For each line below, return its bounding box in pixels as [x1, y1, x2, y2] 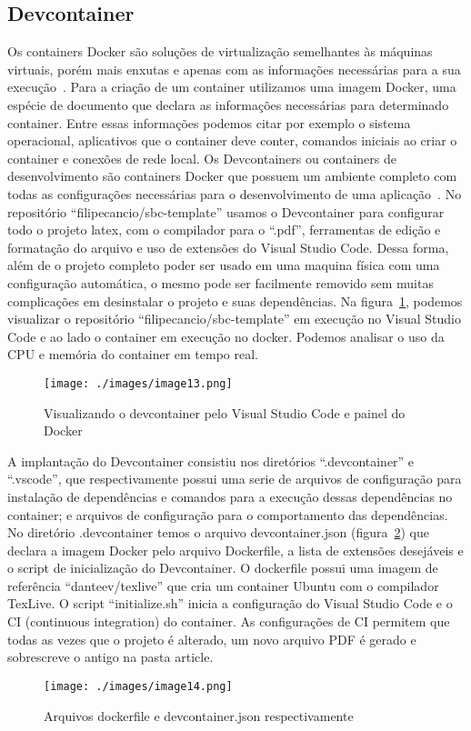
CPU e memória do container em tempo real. [7, 345, 258, 364]
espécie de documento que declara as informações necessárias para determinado [7, 95, 449, 114]
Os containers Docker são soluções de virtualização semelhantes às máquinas [7, 42, 433, 61]
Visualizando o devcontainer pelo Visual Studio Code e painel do [44, 403, 406, 422]
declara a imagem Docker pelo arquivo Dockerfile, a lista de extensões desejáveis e [7, 540, 464, 559]
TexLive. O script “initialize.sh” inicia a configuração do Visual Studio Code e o [7, 594, 453, 613]
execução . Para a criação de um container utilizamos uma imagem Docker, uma [7, 77, 456, 96]
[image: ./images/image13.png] [44, 376, 233, 390]
